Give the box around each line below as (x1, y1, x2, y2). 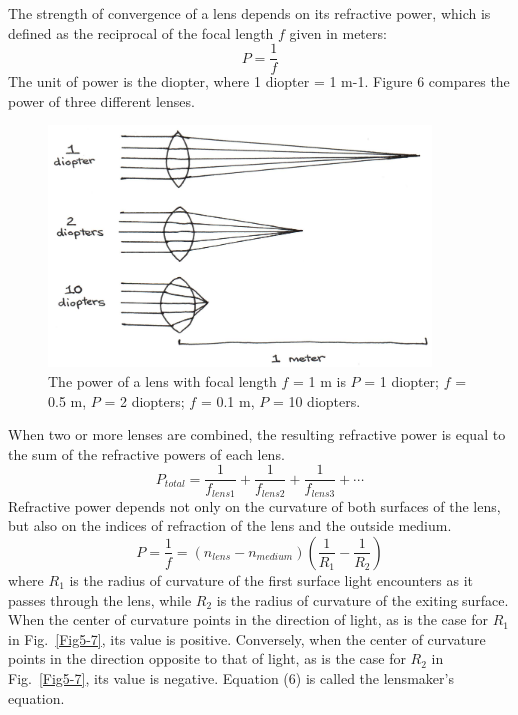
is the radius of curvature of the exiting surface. (216, 589, 509, 610)
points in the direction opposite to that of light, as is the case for (8, 648, 406, 669)
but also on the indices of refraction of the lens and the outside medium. (8, 515, 452, 536)
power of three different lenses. (8, 90, 195, 111)
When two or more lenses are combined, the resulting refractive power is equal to (8, 424, 506, 445)
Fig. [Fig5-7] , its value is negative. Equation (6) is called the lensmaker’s (8, 667, 454, 688)
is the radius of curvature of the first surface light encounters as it (69, 569, 474, 590)
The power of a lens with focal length (48, 370, 277, 391)
